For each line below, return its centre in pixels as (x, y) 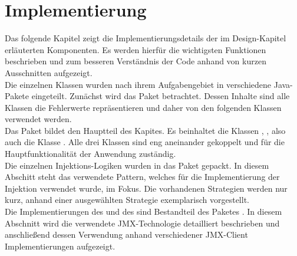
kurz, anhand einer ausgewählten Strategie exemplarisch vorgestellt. (127, 200)
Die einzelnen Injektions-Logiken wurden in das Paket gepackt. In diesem (137, 165)
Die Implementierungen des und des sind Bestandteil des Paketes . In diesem (143, 211)
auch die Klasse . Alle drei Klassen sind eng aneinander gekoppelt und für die (145, 142)
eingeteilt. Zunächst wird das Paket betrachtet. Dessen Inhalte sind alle (161, 96)
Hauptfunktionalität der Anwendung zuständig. (90, 154)
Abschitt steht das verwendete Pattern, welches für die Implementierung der (142, 177)
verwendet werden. (38, 119)
